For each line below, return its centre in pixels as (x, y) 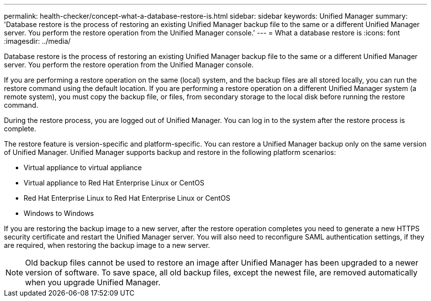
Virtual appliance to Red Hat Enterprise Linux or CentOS (114, 183)
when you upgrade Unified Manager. (93, 282)
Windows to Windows (59, 213)
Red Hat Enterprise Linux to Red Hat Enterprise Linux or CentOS (127, 198)
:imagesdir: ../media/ (37, 41)
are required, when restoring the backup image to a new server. (107, 245)
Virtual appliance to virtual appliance (83, 167)
